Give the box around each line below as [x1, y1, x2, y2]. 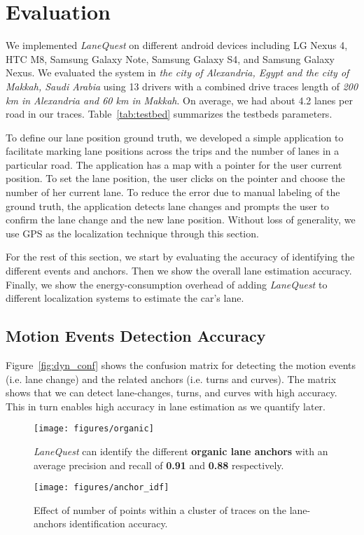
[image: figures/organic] [34, 424, 154, 434]
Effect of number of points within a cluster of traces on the [34, 502, 287, 517]
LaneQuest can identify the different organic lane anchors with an [34, 444, 328, 459]
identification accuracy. [69, 516, 168, 531]
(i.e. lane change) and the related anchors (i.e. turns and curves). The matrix [6, 371, 337, 386]
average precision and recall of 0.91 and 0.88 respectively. [34, 457, 284, 472]
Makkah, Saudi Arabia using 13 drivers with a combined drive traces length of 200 [6, 78, 358, 93]
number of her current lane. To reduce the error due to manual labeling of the [6, 185, 340, 200]
